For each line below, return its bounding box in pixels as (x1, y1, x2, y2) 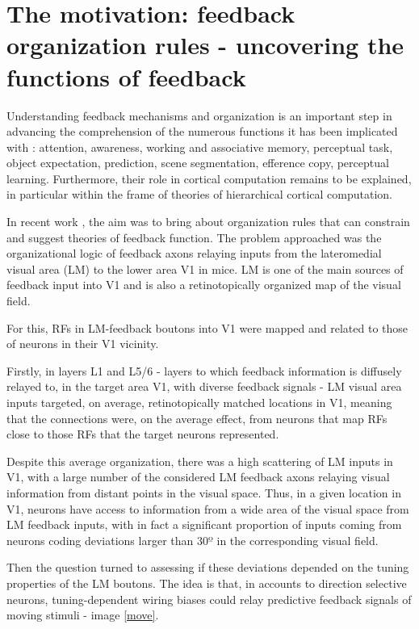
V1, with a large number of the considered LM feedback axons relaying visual (6, 468, 390, 485)
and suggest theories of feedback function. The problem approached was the (6, 229, 382, 245)
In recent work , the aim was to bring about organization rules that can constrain (6, 213, 410, 230)
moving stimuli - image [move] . (6, 606, 159, 623)
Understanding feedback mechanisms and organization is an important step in (6, 107, 392, 124)
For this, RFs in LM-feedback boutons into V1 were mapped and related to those (6, 319, 409, 336)
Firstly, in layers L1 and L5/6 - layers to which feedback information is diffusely (6, 362, 402, 379)
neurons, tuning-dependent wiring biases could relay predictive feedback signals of (6, 590, 412, 607)
